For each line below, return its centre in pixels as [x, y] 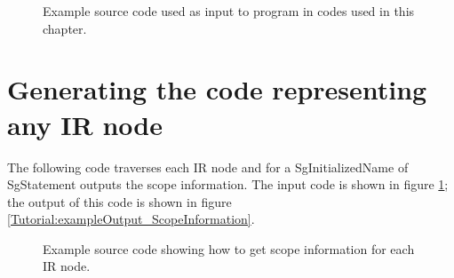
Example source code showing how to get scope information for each [229, 248]
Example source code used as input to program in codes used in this [229, 11]
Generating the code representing [217, 89]
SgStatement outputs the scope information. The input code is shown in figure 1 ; [228, 184]
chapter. [65, 28]
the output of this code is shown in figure [119, 201]
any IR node [85, 124]
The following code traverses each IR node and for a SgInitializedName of [208, 167]
